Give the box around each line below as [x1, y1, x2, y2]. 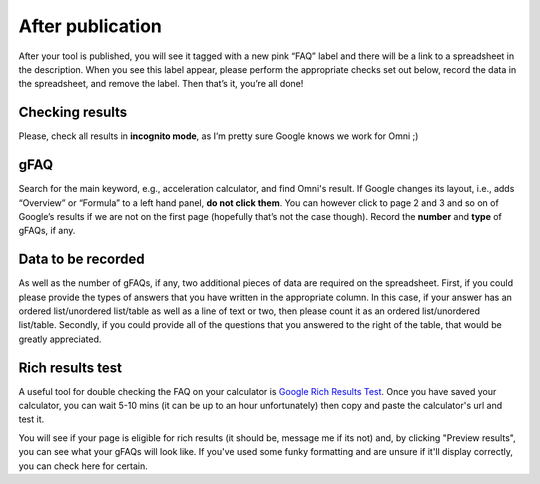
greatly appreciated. [18, 333, 102, 345]
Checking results [18, 104, 128, 121]
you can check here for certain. [18, 460, 149, 472]
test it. [18, 413, 45, 425]
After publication [18, 15, 162, 37]
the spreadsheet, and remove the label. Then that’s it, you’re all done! [18, 78, 304, 90]
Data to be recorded [18, 251, 145, 268]
